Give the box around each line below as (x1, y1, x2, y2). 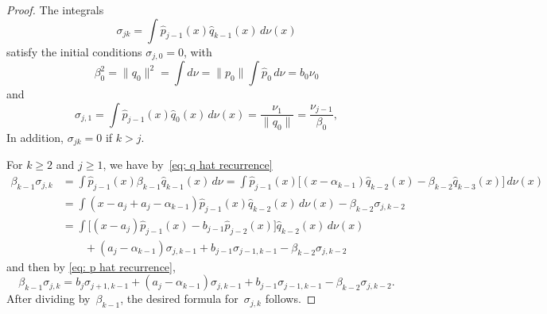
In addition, (6, 129, 64, 146)
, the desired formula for (120, 290, 239, 307)
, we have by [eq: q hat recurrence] (103, 156, 273, 173)
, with (184, 43, 212, 59)
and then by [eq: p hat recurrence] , (6, 258, 176, 274)
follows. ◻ (265, 290, 316, 307)
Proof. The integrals (6, 2, 104, 17)
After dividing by (6, 290, 91, 307)
